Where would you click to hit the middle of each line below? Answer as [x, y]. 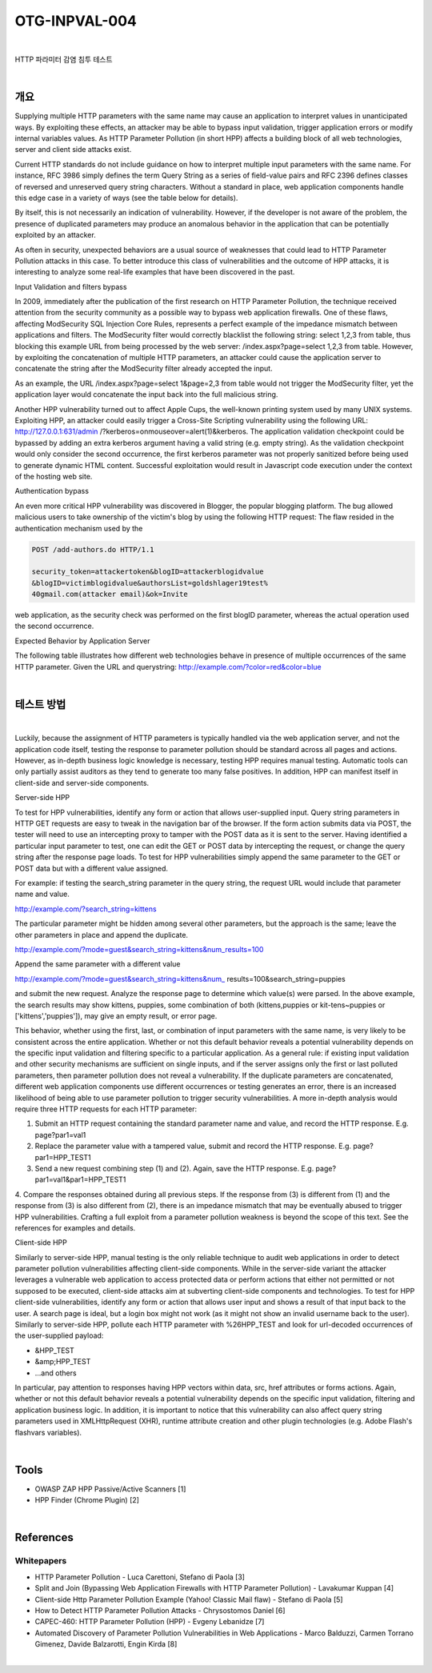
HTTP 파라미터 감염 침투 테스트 [64, 59]
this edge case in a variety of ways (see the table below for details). [126, 198]
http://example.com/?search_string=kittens [86, 909]
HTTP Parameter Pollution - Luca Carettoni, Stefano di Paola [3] [140, 1577]
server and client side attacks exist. [73, 150]
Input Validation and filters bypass [71, 286]
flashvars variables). [48, 1432]
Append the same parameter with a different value [98, 964]
